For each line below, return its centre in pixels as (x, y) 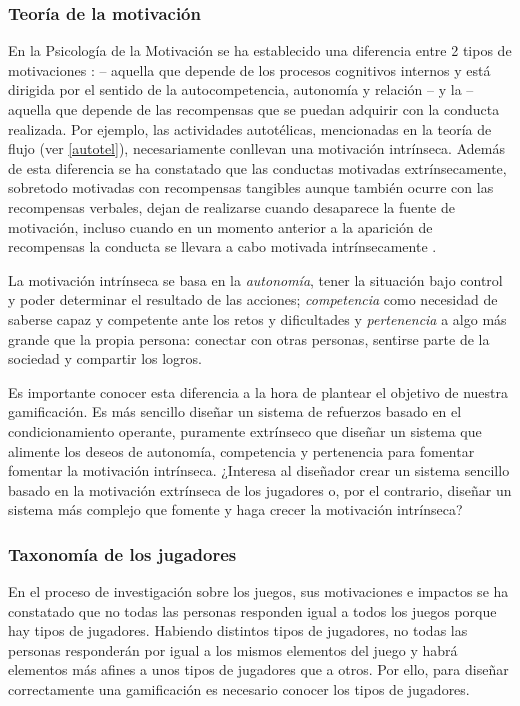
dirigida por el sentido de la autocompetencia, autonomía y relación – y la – (241, 89)
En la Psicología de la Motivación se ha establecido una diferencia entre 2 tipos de (260, 50)
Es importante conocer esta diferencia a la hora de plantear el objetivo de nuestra (258, 391)
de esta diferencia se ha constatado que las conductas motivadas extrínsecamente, (257, 167)
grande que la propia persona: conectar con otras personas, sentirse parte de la (249, 338)
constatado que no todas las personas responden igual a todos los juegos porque (252, 610)
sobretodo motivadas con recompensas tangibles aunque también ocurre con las (251, 187)
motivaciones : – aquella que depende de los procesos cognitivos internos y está (249, 69)
